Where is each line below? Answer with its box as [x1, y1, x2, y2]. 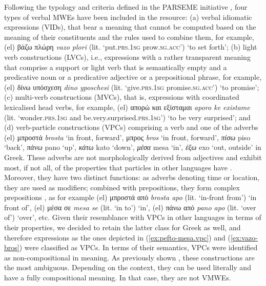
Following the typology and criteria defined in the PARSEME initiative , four [4, 2, 248, 12]
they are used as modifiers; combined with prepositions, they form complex [4, 182, 240, 192]
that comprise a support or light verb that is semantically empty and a [4, 61, 227, 72]
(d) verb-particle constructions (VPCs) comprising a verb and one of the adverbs [4, 122, 258, 133]
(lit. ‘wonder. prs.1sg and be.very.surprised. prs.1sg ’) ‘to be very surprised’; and [4, 112, 251, 122]
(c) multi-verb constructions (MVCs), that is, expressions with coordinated [4, 92, 239, 102]
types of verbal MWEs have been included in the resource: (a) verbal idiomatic [4, 11, 252, 22]
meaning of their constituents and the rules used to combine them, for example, [4, 31, 254, 42]
